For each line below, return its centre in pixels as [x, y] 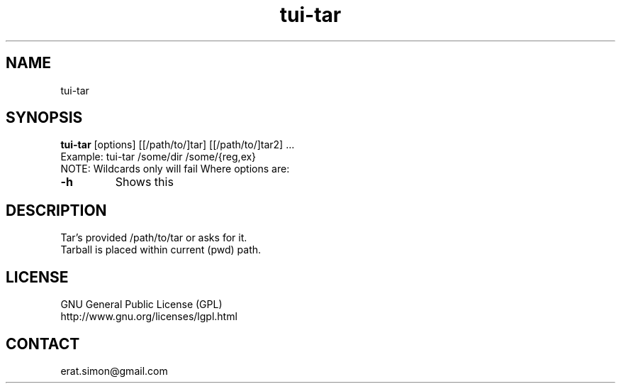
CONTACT [43, 344]
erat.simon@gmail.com [114, 371]
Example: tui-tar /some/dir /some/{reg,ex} [158, 157]
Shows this [144, 182]
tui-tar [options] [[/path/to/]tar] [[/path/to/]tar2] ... [178, 145]
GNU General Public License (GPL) [141, 305]
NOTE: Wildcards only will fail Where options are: [175, 169]
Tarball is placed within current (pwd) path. [161, 250]
